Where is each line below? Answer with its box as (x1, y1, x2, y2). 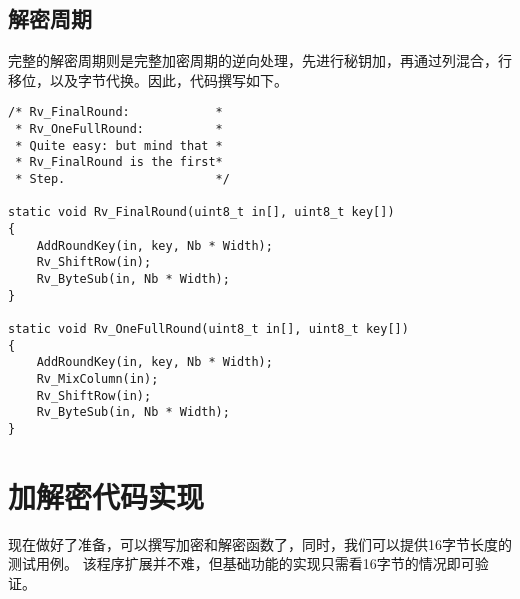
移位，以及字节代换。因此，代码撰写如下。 (8, 69, 288, 90)
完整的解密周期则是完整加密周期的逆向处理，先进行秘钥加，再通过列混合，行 (8, 50, 512, 71)
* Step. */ (15, 172, 230, 187)
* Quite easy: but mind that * (15, 138, 223, 153)
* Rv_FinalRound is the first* (15, 155, 223, 170)
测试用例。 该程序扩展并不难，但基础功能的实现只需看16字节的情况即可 (8, 553, 475, 574)
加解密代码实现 (8, 475, 205, 516)
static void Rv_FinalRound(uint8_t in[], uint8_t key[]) (8, 205, 395, 220)
